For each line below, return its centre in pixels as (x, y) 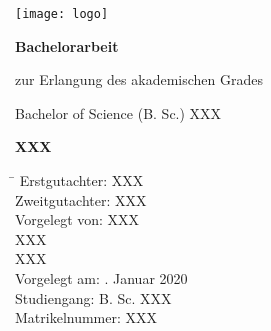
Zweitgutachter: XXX (81, 199)
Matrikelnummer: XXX (86, 317)
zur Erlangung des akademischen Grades (139, 79)
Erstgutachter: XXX (81, 180)
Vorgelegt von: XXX (77, 219)
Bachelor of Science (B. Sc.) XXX (118, 112)
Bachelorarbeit (67, 45)
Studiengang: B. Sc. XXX (93, 297)
